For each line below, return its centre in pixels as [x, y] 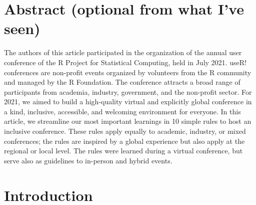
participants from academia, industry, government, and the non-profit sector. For [128, 91]
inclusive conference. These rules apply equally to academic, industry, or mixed [125, 131]
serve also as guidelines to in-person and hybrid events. [88, 160]
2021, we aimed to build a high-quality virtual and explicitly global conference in [128, 101]
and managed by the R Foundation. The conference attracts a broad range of [122, 82]
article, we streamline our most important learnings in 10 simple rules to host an [128, 121]
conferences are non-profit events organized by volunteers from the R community [128, 72]
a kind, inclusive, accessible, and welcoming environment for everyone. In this [122, 111]
